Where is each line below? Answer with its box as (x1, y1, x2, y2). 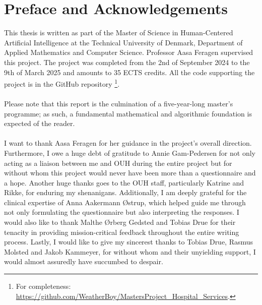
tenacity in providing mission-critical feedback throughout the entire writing (4, 226, 239, 237)
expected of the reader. (4, 118, 75, 129)
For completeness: (16, 281, 71, 291)
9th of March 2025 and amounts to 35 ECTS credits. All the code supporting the (4, 67, 255, 77)
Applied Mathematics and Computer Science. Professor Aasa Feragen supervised (4, 47, 253, 57)
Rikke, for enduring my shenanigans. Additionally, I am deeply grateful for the (4, 187, 247, 198)
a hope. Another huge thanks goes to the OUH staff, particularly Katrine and (4, 177, 244, 188)
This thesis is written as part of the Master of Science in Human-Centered (4, 27, 233, 38)
